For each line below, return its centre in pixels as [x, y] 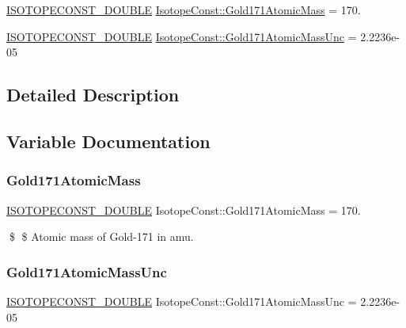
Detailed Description [93, 95]
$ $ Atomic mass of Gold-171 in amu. [101, 236]
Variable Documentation [108, 141]
